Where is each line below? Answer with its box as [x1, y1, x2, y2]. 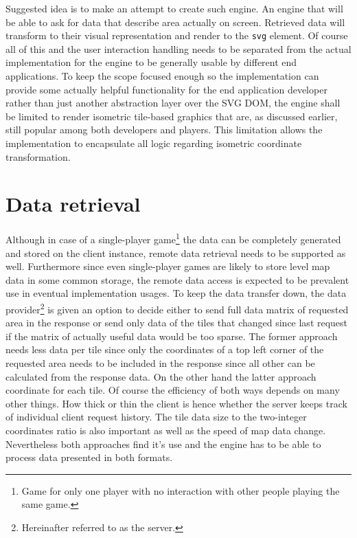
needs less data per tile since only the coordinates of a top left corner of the [5, 342, 324, 357]
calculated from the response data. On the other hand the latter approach [5, 369, 316, 383]
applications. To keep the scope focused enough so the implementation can [5, 69, 319, 83]
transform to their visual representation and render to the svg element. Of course [5, 28, 348, 43]
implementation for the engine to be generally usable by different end [5, 55, 297, 69]
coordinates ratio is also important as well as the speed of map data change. [5, 423, 326, 437]
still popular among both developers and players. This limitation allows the [5, 122, 323, 137]
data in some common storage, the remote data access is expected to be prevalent [5, 272, 349, 287]
